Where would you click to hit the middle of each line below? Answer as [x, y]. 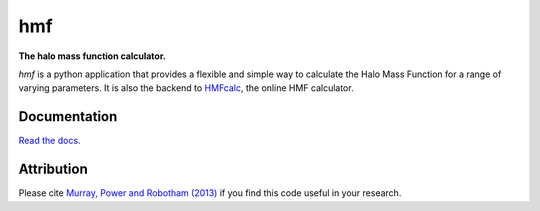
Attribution [53, 169]
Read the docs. [49, 141]
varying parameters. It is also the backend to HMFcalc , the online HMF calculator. [186, 88]
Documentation [68, 116]
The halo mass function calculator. [92, 56]
